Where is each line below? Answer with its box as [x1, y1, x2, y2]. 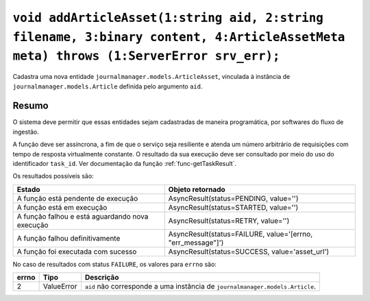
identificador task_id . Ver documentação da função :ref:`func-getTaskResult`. [12, 160, 236, 167]
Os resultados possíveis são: [12, 172, 94, 180]
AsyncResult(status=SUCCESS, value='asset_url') [168, 247, 330, 256]
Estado [16, 184, 40, 194]
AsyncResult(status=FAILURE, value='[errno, [168, 229, 313, 239]
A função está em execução [16, 202, 108, 212]
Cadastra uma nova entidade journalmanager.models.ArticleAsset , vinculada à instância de [12, 73, 291, 81]
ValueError [42, 282, 77, 291]
